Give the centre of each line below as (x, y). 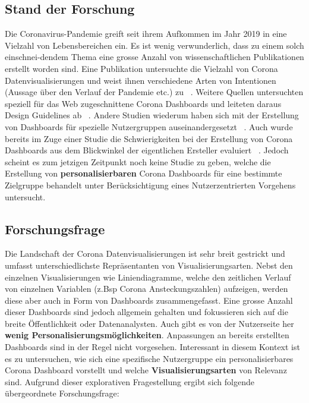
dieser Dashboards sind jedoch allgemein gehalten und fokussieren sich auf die (146, 312)
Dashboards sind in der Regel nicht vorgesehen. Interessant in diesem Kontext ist (152, 347)
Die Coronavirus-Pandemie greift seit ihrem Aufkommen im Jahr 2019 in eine (146, 34)
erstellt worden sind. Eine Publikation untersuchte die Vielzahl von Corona (141, 68)
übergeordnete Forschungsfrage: (62, 393)
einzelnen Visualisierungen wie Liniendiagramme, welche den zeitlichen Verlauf (148, 277)
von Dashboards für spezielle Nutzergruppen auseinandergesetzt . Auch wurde (149, 126)
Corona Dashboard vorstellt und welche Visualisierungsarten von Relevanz (146, 370)
